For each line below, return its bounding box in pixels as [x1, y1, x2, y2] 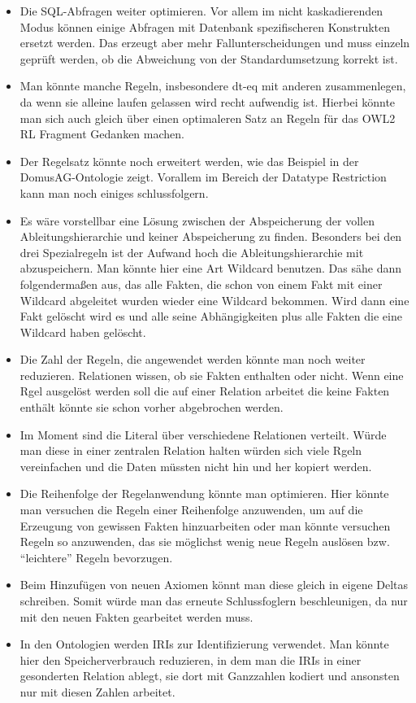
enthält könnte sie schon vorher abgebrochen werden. [19, 399, 284, 416]
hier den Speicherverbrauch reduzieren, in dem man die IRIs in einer [19, 651, 362, 668]
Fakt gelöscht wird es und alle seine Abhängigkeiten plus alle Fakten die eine [19, 308, 402, 325]
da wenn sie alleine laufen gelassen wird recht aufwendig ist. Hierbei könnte [19, 93, 396, 110]
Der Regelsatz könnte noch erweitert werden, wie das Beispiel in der [19, 152, 359, 169]
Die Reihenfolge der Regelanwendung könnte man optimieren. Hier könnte [19, 485, 389, 502]
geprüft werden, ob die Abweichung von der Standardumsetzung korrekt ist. [19, 50, 398, 67]
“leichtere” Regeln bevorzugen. [19, 548, 173, 565]
